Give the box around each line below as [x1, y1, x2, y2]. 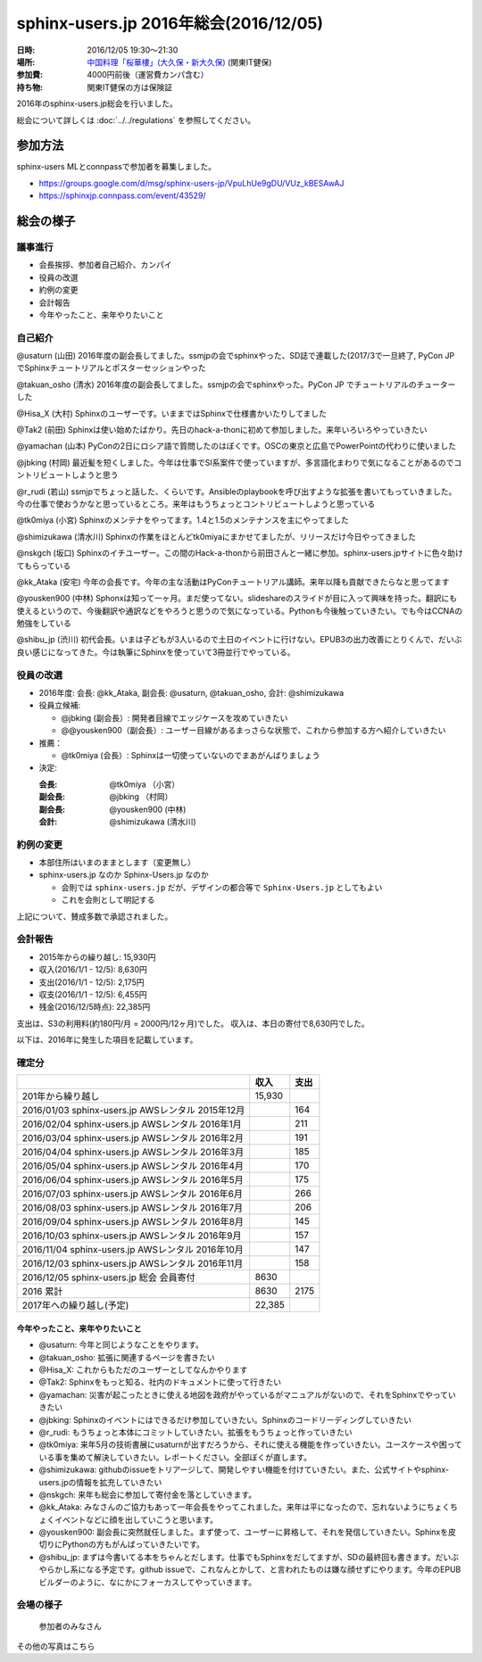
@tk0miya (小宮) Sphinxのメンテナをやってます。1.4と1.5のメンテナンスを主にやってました [16, 515, 350, 525]
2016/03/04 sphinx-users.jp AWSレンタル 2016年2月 [21, 1132, 245, 1145]
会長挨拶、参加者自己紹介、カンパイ [38, 260, 172, 270]
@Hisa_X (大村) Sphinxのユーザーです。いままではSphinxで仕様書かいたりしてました [16, 408, 328, 418]
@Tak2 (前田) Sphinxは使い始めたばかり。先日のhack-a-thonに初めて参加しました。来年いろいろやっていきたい [16, 425, 428, 434]
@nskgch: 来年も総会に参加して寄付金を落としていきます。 [38, 1489, 257, 1500]
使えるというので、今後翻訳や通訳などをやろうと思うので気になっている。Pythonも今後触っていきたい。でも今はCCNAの [16, 605, 463, 616]
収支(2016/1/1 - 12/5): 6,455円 [38, 988, 147, 999]
